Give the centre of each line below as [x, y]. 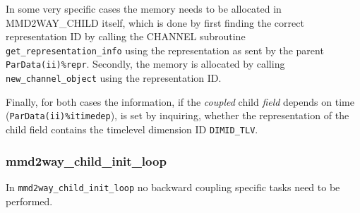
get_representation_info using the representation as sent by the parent [165, 50]
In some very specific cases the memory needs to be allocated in [144, 8]
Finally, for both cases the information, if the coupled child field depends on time [180, 101]
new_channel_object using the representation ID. [114, 78]
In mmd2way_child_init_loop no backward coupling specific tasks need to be [173, 187]
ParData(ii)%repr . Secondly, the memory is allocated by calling [145, 64]
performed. [29, 201]
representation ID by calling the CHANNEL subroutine [126, 36]
